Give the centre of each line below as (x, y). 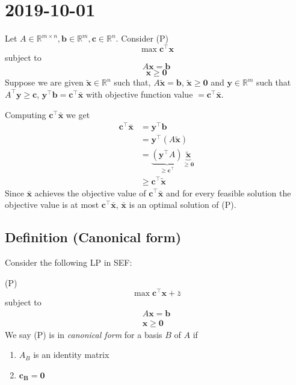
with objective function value (140, 94)
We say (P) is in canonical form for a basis (84, 334)
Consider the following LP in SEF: (69, 262)
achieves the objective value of (90, 192)
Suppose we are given (44, 82)
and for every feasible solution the (228, 192)
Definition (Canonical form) (93, 237)
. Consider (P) (142, 38)
